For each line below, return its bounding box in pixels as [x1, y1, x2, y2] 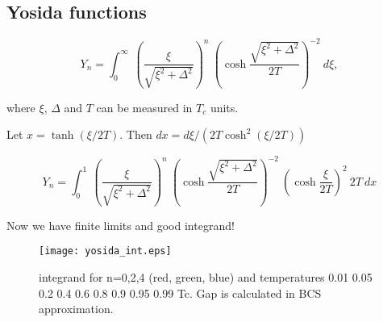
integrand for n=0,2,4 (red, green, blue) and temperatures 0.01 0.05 [39, 269, 373, 286]
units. [210, 98, 239, 115]
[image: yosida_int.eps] [39, 245, 172, 257]
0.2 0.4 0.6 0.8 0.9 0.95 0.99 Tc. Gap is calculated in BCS [39, 284, 322, 301]
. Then [119, 126, 152, 143]
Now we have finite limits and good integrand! [6, 216, 235, 233]
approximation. [39, 300, 114, 317]
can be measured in [96, 98, 193, 115]
